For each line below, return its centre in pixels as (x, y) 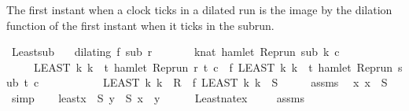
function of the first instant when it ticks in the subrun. (140, 25)
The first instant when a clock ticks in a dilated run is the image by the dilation (199, 9)
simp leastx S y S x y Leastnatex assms (158, 97)
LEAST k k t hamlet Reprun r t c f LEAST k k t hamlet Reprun (213, 67)
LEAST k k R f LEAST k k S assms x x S (245, 82)
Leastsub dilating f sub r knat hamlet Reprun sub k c (175, 52)
